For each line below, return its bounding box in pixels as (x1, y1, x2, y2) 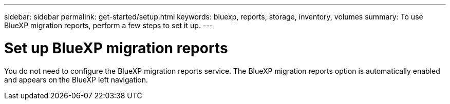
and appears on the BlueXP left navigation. (4, 75, 148, 84)
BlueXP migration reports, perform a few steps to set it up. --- (4, 21, 213, 30)
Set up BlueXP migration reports (4, 39, 228, 57)
